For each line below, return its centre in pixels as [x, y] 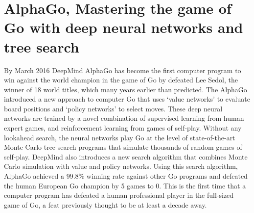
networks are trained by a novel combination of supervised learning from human [124, 118]
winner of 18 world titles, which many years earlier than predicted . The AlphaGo [126, 89]
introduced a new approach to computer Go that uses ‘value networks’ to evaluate [127, 99]
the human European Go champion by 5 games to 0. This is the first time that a [125, 185]
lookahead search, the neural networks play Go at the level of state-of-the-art [120, 137]
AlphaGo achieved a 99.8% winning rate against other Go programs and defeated [126, 176]
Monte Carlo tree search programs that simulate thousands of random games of [123, 147]
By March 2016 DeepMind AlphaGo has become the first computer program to [123, 70]
